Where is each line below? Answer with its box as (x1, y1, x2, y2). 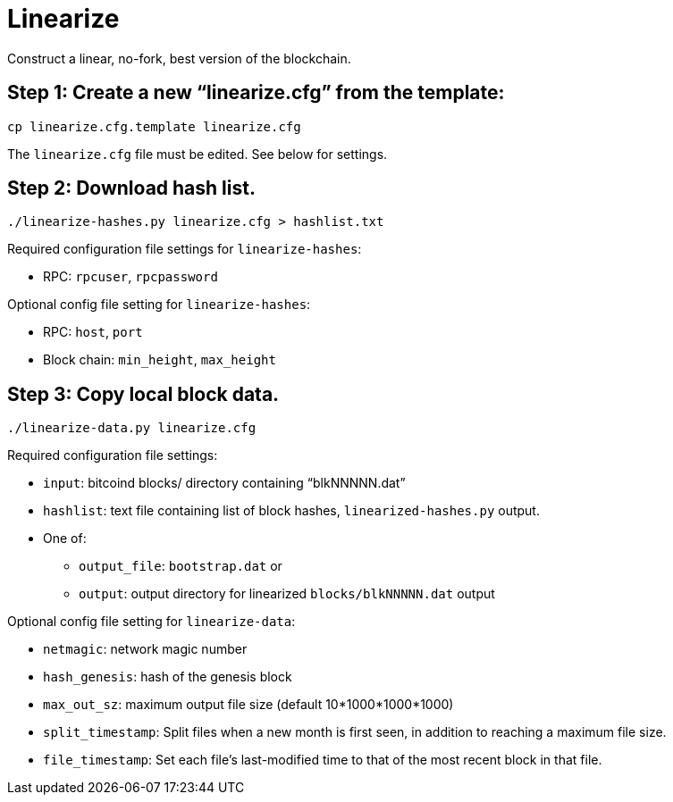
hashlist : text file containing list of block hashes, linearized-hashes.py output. (43, 503, 540, 519)
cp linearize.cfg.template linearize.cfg (7, 119, 301, 134)
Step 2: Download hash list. (7, 177, 256, 200)
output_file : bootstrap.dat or (79, 558, 282, 574)
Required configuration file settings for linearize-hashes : (7, 241, 362, 257)
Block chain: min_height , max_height (43, 352, 276, 368)
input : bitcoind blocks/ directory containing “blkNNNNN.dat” (43, 475, 406, 491)
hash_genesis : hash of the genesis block (43, 669, 292, 685)
